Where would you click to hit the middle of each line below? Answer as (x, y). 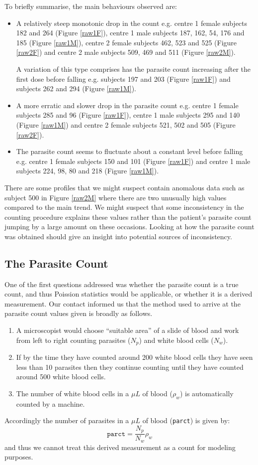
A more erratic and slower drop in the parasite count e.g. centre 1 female (127, 105)
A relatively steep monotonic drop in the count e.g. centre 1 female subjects (132, 23)
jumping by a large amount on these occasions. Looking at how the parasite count (129, 227)
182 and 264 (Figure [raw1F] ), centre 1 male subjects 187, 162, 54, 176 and (130, 33)
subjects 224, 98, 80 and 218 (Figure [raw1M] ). (87, 171)
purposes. (19, 457)
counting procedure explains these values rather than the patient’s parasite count (128, 217)
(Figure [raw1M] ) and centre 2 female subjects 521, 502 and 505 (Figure (126, 124)
